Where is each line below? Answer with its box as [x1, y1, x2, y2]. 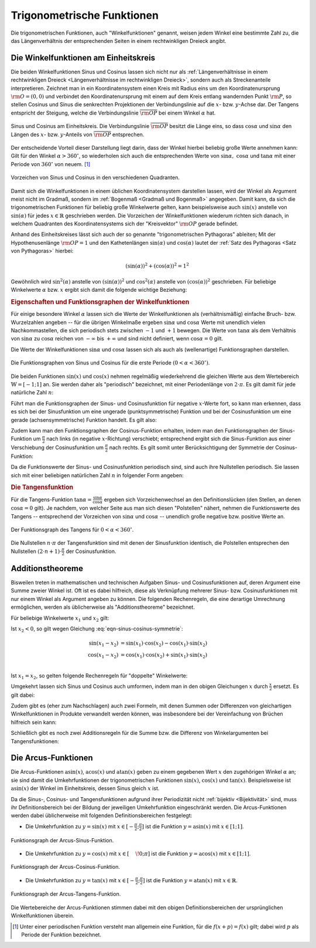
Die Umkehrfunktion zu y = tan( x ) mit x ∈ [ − [25, 876, 135, 883]
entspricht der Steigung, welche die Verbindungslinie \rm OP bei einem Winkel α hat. [11, 109, 216, 116]
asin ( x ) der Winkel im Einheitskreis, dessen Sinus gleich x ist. [11, 785, 160, 792]
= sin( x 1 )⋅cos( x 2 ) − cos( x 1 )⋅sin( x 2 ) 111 [120, 640, 218, 648]
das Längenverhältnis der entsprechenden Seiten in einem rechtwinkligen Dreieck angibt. [11, 37, 226, 44]
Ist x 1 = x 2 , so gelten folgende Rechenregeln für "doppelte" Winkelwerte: [11, 672, 188, 680]
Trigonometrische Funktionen [11, 9, 159, 22]
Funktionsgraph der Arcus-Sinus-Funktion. [11, 836, 114, 844]
